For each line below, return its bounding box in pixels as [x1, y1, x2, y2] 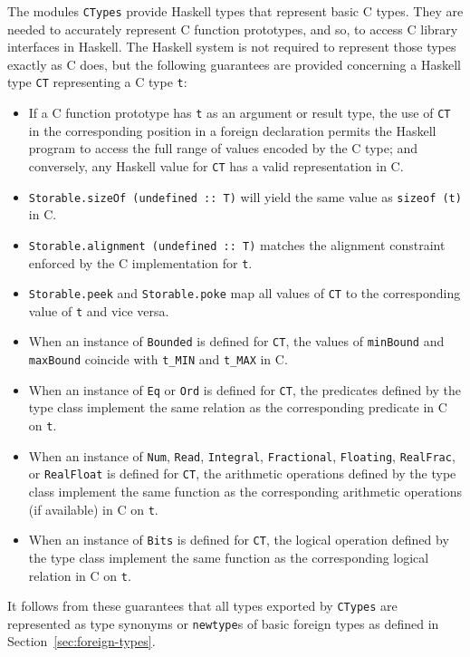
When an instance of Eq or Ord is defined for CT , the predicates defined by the [28, 380, 461, 399]
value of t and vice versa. [28, 301, 169, 320]
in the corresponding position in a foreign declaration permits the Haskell [28, 121, 436, 140]
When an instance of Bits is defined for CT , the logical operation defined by [28, 530, 449, 549]
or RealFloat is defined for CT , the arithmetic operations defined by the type [28, 464, 456, 483]
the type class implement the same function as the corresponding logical [28, 547, 429, 566]
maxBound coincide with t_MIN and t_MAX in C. [28, 350, 288, 369]
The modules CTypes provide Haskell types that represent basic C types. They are [7, 2, 464, 20]
